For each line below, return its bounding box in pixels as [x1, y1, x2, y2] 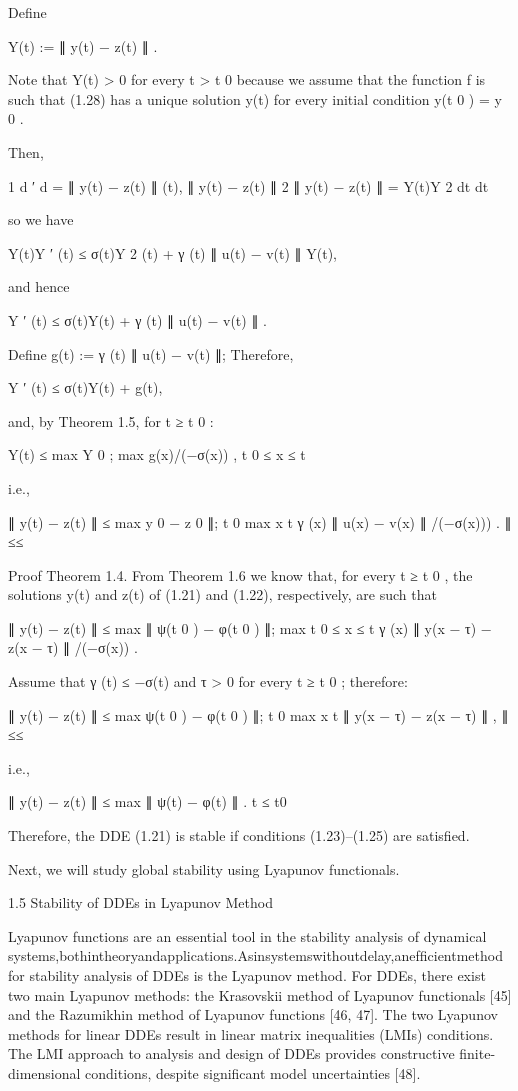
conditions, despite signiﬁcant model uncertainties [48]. [85, 1062, 421, 1083]
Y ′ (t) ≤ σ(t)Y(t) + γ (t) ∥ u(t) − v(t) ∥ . [8, 309, 267, 330]
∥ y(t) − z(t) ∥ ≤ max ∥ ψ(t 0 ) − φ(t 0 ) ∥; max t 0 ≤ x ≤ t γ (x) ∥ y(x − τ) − [8, 617, 492, 638]
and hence [8, 276, 70, 297]
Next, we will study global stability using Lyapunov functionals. [8, 858, 400, 879]
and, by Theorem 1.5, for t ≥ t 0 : [8, 410, 214, 431]
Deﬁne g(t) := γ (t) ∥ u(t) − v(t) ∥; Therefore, [8, 343, 294, 364]
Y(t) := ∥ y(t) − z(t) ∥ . [8, 35, 158, 56]
